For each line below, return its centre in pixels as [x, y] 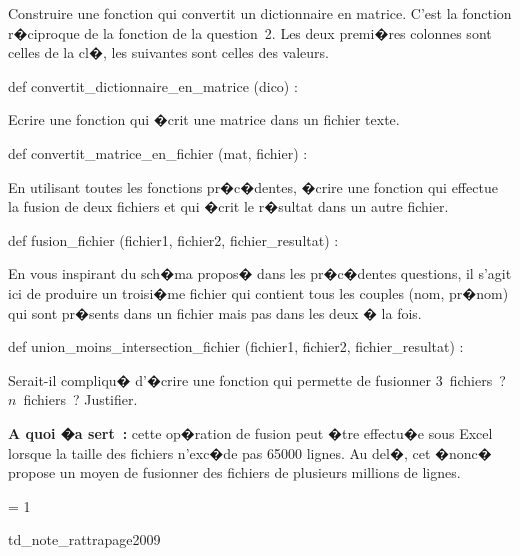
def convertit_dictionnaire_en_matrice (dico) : [153, 85]
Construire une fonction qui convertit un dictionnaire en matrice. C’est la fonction [260, 13]
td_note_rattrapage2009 [84, 539]
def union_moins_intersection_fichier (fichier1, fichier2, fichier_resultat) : [236, 346]
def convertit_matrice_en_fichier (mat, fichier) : [158, 152]
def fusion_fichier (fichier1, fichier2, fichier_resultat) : [173, 239]
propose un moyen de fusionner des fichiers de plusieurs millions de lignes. [234, 472]
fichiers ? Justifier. [80, 399]
